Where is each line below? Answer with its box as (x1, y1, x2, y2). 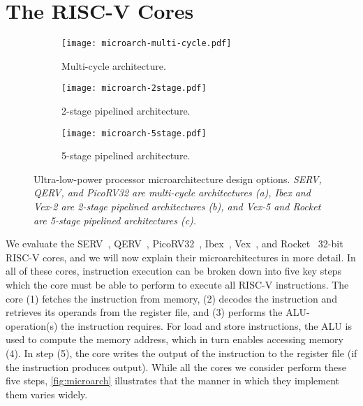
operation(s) (6, 318, 58, 333)
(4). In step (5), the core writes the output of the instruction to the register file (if (6, 346, 357, 360)
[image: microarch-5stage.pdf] (61, 128, 207, 138)
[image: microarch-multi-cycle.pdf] (61, 38, 232, 49)
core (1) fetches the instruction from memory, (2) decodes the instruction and (6, 291, 337, 305)
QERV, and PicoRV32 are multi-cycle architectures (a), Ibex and (34, 185, 311, 200)
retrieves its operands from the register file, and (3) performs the (6, 305, 283, 319)
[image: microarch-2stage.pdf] (61, 83, 207, 94)
